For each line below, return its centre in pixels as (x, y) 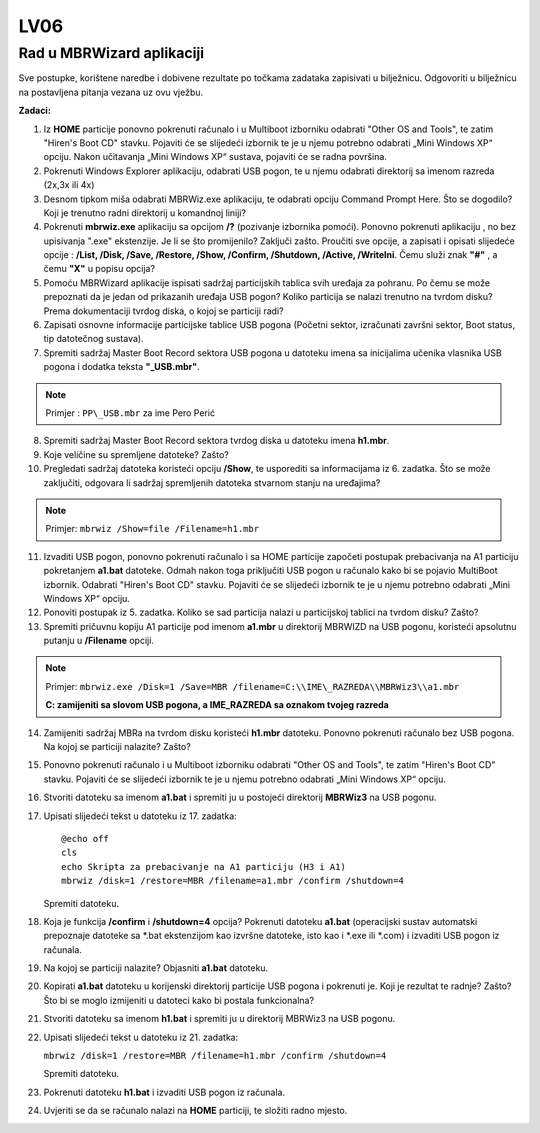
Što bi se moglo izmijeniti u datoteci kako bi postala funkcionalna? (179, 1000)
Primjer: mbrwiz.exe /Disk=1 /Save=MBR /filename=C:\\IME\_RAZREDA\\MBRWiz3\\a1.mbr (252, 686)
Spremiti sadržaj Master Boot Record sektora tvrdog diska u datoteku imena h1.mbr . (216, 441)
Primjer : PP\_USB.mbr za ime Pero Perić (130, 412)
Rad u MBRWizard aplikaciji (111, 53)
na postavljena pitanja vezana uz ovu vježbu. (111, 92)
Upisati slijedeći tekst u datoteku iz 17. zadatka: (140, 816)
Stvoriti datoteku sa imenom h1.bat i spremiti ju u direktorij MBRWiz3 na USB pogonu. (219, 1019)
